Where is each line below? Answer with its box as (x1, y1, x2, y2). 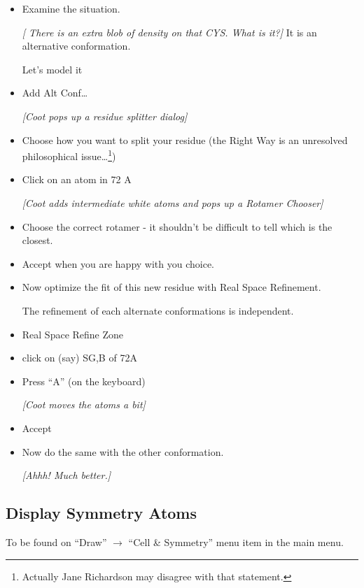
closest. (22, 233, 53, 248)
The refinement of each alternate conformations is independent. (22, 303, 294, 317)
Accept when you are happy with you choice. (22, 256, 214, 271)
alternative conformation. (22, 38, 131, 53)
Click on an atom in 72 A (22, 172, 132, 187)
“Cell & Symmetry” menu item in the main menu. (128, 534, 344, 549)
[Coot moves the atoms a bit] (22, 397, 146, 412)
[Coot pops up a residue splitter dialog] (22, 108, 188, 123)
